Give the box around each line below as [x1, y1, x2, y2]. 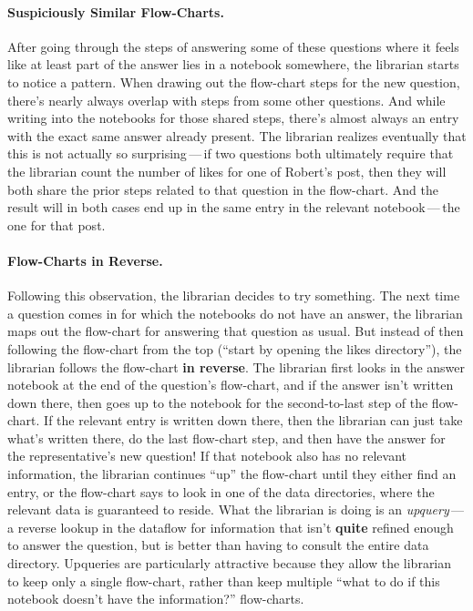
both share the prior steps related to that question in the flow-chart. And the [7, 179, 439, 199]
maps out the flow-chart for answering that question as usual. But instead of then [7, 321, 464, 341]
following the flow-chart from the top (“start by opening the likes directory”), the [7, 339, 462, 358]
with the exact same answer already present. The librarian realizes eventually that [7, 126, 467, 145]
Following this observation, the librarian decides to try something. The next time [7, 286, 460, 305]
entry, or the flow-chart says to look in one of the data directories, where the [7, 482, 435, 501]
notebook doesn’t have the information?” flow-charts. [7, 589, 304, 608]
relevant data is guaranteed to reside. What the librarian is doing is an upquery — [7, 500, 465, 519]
